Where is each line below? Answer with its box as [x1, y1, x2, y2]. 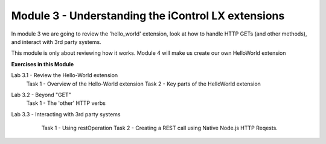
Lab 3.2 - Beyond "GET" [11, 91, 72, 98]
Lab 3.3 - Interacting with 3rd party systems [11, 110, 121, 117]
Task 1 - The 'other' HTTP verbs [26, 99, 106, 107]
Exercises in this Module [11, 60, 74, 67]
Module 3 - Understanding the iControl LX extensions [11, 9, 285, 22]
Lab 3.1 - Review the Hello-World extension [11, 72, 118, 79]
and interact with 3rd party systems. [11, 38, 102, 45]
